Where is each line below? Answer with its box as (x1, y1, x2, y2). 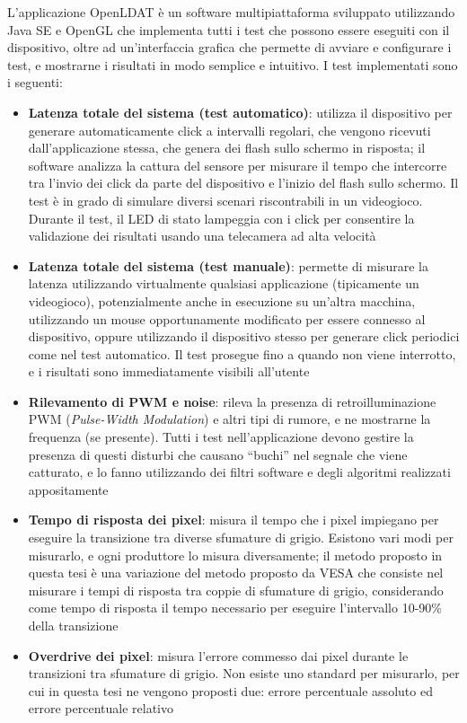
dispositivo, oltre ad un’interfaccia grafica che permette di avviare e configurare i (7, 38, 452, 57)
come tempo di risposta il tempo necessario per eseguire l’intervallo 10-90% (28, 598, 442, 617)
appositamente (28, 480, 109, 498)
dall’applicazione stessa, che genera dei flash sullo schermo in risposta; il (28, 138, 426, 157)
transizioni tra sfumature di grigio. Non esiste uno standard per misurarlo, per (28, 664, 460, 683)
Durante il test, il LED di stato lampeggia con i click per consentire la (28, 208, 415, 227)
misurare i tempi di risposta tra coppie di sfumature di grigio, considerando (28, 580, 444, 599)
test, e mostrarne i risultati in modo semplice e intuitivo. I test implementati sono (7, 55, 458, 74)
